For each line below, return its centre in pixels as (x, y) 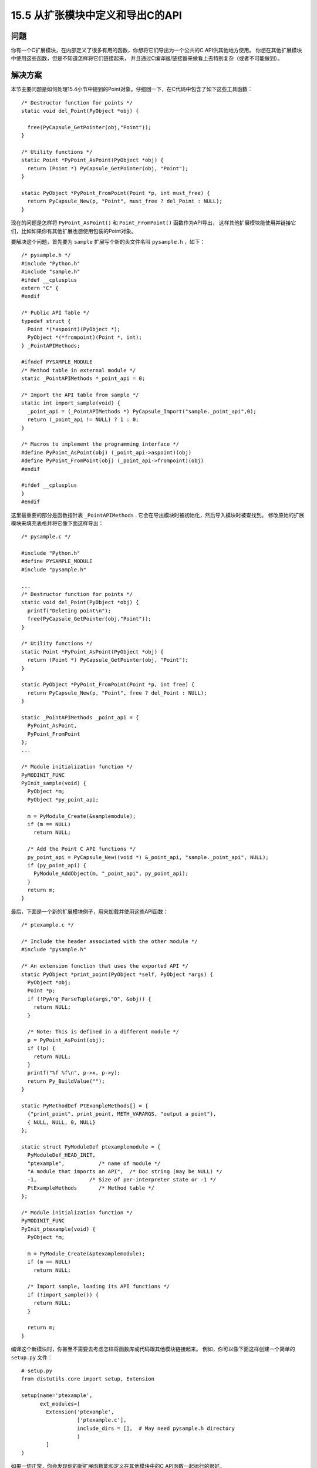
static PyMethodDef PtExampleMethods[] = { (85, 1106)
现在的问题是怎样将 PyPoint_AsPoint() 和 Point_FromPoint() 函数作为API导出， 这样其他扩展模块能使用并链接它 (154, 223)
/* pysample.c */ (46, 537)
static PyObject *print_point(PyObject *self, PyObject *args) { (117, 974)
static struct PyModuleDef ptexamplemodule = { (91, 1147)
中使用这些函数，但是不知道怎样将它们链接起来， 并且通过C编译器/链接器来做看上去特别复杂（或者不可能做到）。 (147, 58)
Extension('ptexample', (80, 1412)
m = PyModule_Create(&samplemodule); (82, 816)
